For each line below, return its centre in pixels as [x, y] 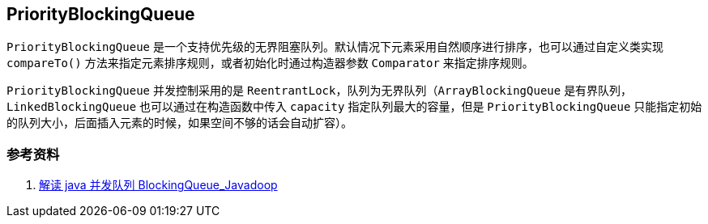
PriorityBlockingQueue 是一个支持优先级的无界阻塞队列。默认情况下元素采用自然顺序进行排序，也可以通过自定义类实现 [335, 47]
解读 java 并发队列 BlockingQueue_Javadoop [158, 185]
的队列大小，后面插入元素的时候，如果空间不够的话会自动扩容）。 [179, 123]
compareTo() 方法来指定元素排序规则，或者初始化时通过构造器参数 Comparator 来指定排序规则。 [270, 63]
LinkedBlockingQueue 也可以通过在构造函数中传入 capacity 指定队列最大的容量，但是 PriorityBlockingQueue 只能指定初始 [354, 107]
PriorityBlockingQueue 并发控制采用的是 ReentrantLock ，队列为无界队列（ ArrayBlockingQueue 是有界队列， [320, 91]
